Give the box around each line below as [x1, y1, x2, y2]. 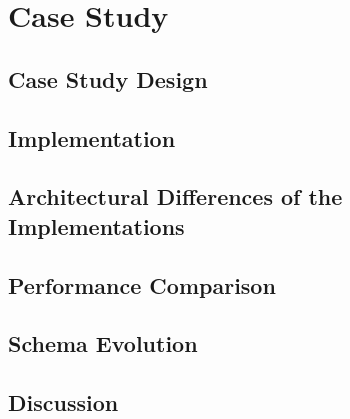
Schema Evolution [8, 328, 198, 359]
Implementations [8, 210, 185, 241]
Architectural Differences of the [8, 181, 343, 212]
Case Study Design [8, 63, 208, 94]
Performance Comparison [8, 269, 276, 300]
